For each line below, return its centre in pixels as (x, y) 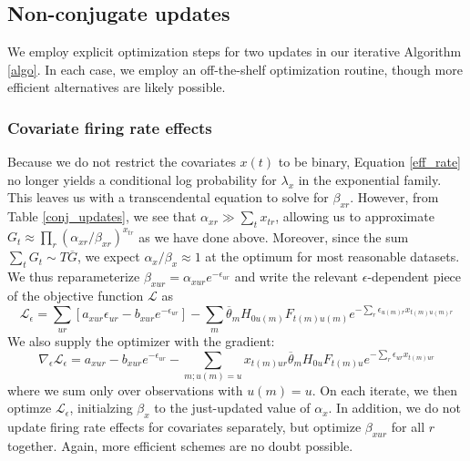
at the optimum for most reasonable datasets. (332, 256)
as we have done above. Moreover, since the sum (274, 236)
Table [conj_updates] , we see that (102, 216)
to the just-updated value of (232, 408)
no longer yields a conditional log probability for (142, 179)
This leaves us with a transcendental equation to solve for (168, 197)
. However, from (394, 197)
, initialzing (101, 408)
